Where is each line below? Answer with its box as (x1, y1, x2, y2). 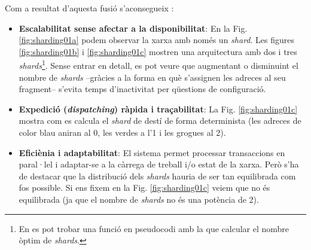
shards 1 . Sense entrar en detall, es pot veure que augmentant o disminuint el (19, 57, 298, 72)
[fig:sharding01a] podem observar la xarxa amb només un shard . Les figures (19, 33, 294, 46)
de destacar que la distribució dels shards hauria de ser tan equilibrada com (19, 169, 296, 182)
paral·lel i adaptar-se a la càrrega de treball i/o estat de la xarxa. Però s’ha (19, 158, 299, 170)
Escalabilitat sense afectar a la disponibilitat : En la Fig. (19, 22, 248, 34)
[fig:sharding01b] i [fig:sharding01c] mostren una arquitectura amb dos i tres (19, 45, 297, 57)
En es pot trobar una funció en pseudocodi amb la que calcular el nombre (19, 222, 289, 234)
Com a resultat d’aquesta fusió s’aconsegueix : (5, 2, 174, 14)
